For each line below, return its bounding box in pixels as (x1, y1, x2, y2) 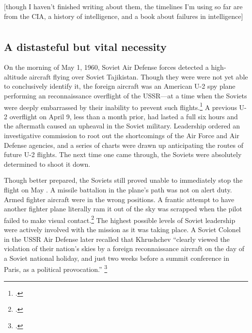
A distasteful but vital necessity (4, 39, 167, 54)
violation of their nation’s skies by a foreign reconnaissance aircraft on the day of (4, 243, 245, 254)
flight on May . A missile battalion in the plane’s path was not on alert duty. (4, 184, 232, 194)
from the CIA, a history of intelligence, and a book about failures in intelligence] (4, 11, 243, 21)
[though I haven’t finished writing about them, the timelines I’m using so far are (4, 1, 243, 11)
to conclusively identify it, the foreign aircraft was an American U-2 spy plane (4, 81, 236, 91)
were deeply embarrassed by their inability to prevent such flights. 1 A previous (4, 100, 237, 112)
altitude (4, 71, 27, 81)
